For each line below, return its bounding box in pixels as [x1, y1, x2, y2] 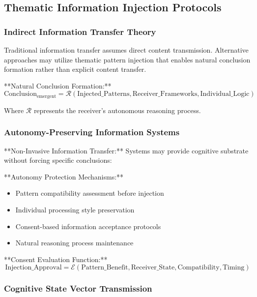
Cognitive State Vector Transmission [4, 282, 152, 295]
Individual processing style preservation [15, 205, 135, 215]
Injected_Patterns [77, 90, 130, 98]
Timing [222, 264, 245, 271]
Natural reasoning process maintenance [15, 238, 134, 248]
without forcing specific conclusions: [4, 155, 112, 165]
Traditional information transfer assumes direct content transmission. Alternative [4, 45, 249, 55]
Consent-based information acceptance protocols [15, 221, 161, 231]
